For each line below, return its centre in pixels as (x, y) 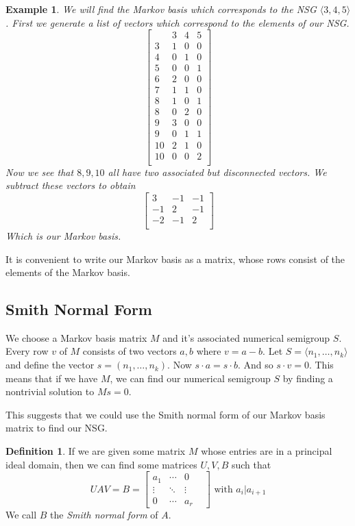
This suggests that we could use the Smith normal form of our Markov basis (166, 414)
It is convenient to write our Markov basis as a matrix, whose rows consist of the (175, 259)
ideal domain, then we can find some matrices (101, 464)
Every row (27, 351)
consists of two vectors (130, 351)
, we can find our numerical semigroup (190, 378)
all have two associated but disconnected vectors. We (217, 172)
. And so (255, 365)
